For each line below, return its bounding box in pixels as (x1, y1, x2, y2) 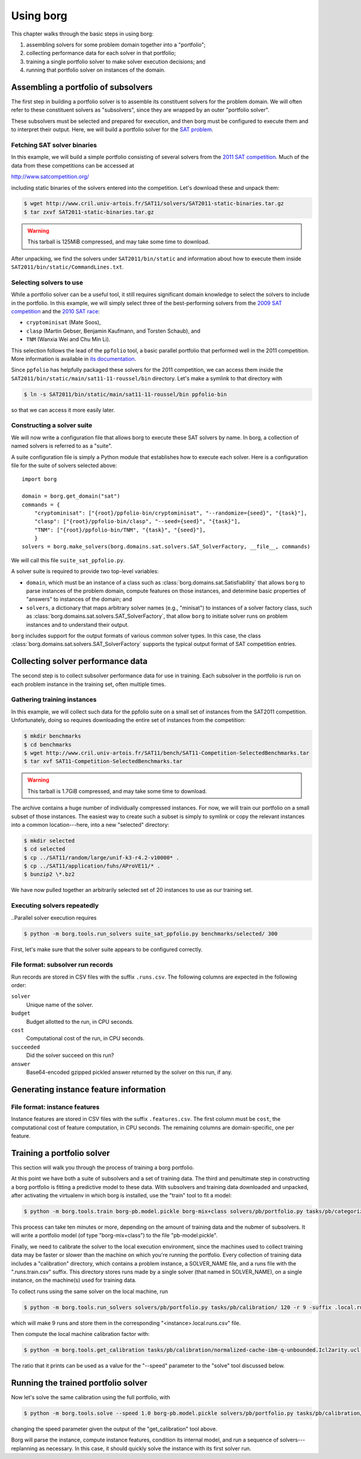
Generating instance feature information (11, 1084, 166, 1094)
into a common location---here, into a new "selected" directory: (11, 821, 170, 828)
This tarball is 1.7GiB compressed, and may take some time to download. (27, 787, 207, 795)
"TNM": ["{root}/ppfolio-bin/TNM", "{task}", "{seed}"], (34, 526, 206, 533)
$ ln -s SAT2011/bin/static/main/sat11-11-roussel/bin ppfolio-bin (23, 391, 227, 398)
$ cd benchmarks (23, 741, 72, 748)
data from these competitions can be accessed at (11, 162, 135, 169)
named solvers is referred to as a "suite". (11, 442, 113, 450)
